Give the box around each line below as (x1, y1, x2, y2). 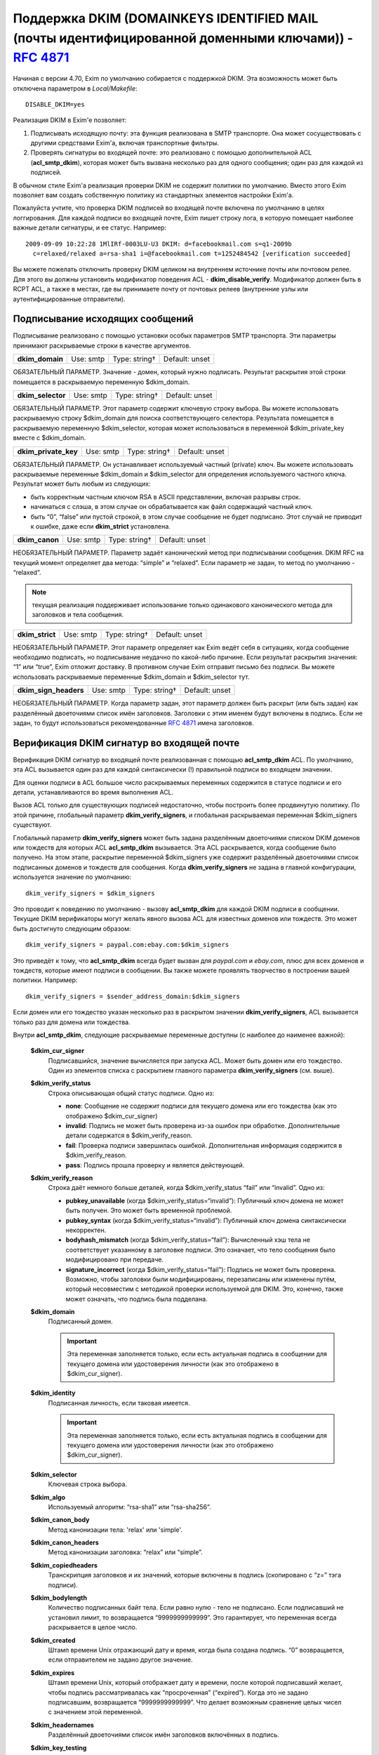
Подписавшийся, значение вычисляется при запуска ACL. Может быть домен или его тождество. (48, 1057, 343, 1065)
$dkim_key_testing (30, 1743, 87, 1751)
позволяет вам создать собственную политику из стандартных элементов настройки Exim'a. (13, 191, 294, 199)
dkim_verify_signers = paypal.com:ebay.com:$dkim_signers (25, 941, 230, 949)
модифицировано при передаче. (65, 1255, 164, 1264)
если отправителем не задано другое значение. (48, 1655, 193, 1664)
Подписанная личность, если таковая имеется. (48, 1398, 190, 1407)
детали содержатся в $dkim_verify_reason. (65, 1131, 193, 1140)
